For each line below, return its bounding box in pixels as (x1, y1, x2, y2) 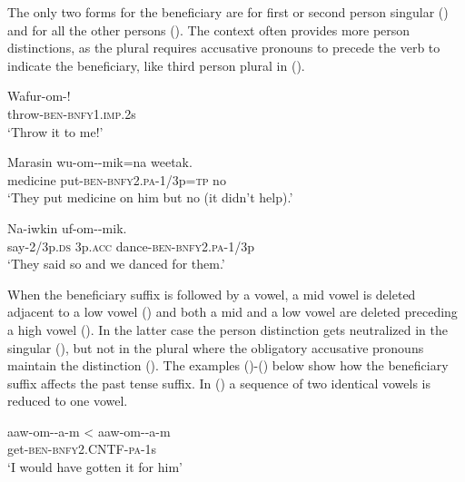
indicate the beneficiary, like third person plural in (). (7, 55, 305, 74)
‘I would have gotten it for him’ (7, 457, 183, 477)
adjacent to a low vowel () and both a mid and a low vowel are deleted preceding (7, 302, 458, 321)
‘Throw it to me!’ (7, 122, 104, 141)
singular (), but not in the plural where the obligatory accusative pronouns (7, 338, 424, 357)
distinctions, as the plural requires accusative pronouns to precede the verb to (7, 38, 440, 57)
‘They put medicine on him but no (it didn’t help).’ (7, 188, 293, 207)
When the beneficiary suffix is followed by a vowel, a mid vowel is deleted (7, 284, 416, 303)
